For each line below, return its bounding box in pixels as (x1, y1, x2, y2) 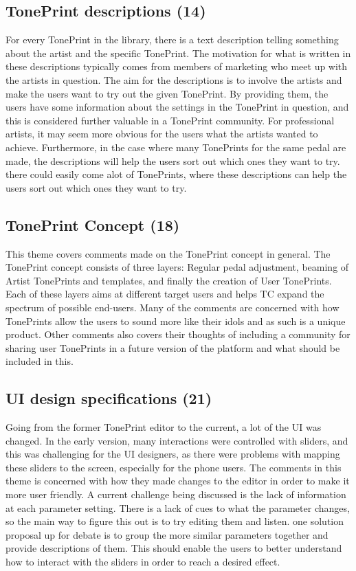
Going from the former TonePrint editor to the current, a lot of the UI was (5, 420, 322, 434)
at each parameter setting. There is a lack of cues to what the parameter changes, (5, 500, 350, 515)
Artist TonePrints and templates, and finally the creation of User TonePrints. (5, 273, 332, 287)
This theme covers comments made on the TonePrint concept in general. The (5, 246, 331, 260)
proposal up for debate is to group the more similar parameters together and (5, 527, 329, 541)
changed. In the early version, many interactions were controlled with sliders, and (5, 433, 348, 447)
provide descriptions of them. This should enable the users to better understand (5, 541, 342, 555)
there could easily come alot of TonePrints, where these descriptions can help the (5, 167, 347, 181)
